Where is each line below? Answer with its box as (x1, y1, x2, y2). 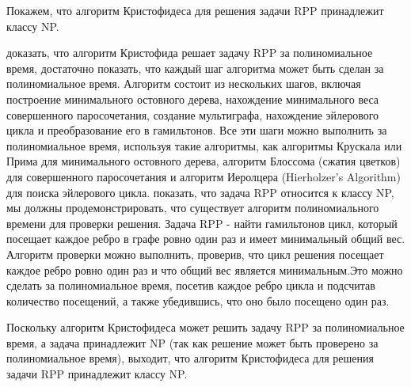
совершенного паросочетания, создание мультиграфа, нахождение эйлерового (6, 106, 379, 123)
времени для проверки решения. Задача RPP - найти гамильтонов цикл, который (6, 214, 398, 231)
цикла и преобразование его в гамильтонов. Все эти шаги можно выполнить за (6, 122, 387, 138)
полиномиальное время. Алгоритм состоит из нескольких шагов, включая (6, 75, 361, 92)
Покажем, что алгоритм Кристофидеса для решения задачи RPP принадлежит (6, 2, 384, 18)
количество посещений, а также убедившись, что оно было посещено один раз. (6, 292, 390, 309)
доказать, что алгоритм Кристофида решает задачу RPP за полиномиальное (6, 44, 373, 61)
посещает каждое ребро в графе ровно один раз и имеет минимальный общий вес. (6, 230, 405, 247)
